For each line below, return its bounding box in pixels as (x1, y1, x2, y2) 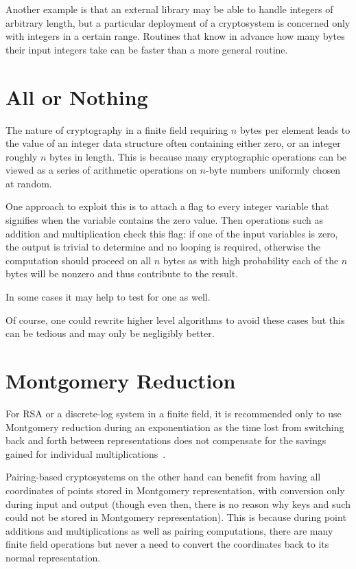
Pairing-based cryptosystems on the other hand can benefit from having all (5, 469, 321, 484)
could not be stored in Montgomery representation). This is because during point (5, 510, 346, 524)
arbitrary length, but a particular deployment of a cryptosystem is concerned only (5, 15, 351, 30)
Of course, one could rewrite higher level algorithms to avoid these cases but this (5, 312, 345, 327)
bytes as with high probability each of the (163, 253, 339, 267)
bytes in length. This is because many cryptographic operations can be (49, 149, 347, 163)
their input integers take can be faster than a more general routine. (5, 42, 288, 56)
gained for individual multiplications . (5, 446, 166, 461)
